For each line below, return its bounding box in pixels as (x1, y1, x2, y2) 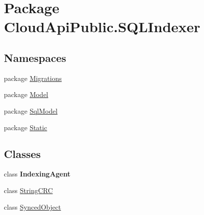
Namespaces (4, 50, 66, 65)
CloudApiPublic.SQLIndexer (4, 17, 201, 37)
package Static (4, 122, 47, 132)
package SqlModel (4, 105, 58, 116)
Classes (4, 146, 41, 161)
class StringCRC (4, 185, 53, 195)
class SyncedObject (4, 201, 61, 212)
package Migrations (4, 73, 62, 83)
